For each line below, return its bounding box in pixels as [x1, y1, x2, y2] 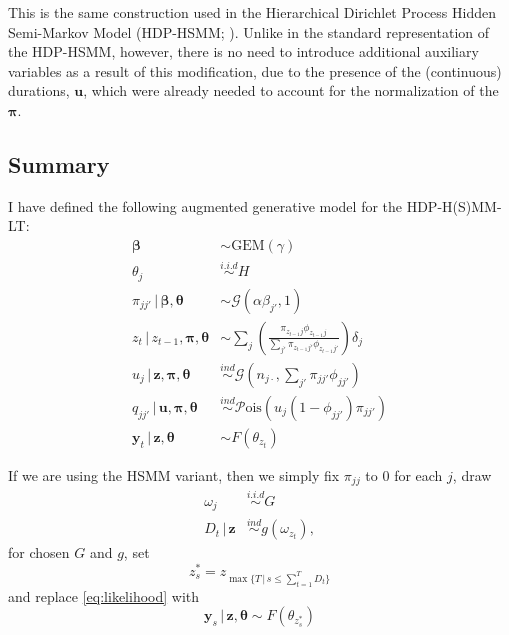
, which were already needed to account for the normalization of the [83, 80, 499, 101]
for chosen [8, 542, 70, 563]
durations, [8, 80, 70, 101]
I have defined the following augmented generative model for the [8, 195, 403, 216]
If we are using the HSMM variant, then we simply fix [8, 464, 340, 485]
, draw [452, 464, 492, 485]
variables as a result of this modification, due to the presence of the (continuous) [8, 60, 502, 81]
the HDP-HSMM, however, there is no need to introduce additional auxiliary [8, 41, 479, 62]
